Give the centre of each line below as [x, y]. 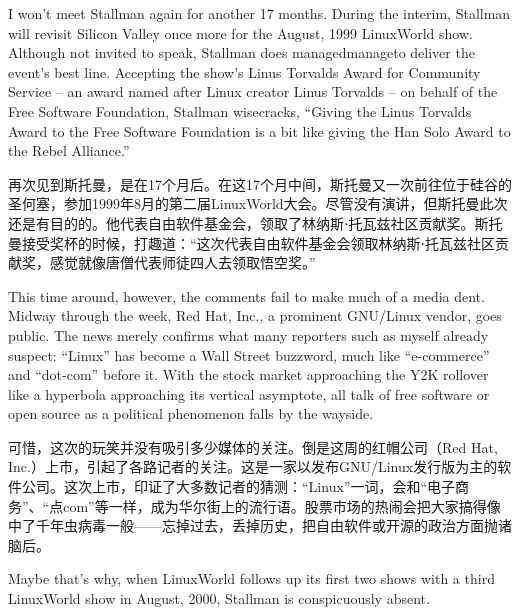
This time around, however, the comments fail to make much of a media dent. [246, 295]
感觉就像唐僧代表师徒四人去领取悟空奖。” [182, 262]
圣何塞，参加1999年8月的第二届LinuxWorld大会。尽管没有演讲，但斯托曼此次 [258, 203]
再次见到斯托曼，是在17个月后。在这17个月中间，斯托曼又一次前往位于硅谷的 [260, 183]
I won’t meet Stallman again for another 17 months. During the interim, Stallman [259, 13]
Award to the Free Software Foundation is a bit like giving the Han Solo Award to [259, 130]
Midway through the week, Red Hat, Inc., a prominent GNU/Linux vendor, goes [255, 315]
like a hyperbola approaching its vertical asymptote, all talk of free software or [249, 393]
